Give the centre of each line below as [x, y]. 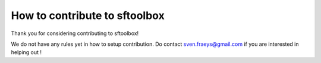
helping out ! [26, 52]
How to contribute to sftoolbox [88, 15]
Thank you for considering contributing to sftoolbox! [75, 33]
